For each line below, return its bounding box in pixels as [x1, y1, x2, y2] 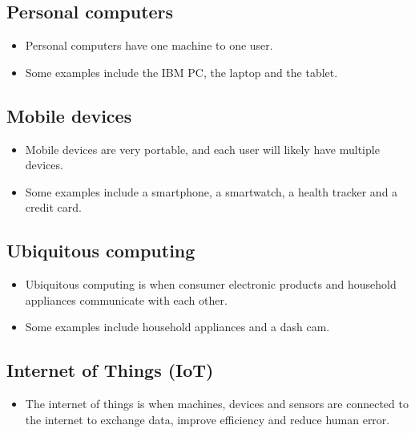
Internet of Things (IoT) [6, 358, 214, 382]
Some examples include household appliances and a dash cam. [25, 318, 330, 335]
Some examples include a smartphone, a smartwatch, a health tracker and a [25, 183, 398, 200]
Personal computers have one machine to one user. [25, 37, 273, 54]
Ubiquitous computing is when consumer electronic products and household [25, 276, 397, 293]
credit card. [25, 199, 82, 216]
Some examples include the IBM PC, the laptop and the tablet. [25, 63, 338, 80]
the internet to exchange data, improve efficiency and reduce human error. [25, 411, 390, 427]
